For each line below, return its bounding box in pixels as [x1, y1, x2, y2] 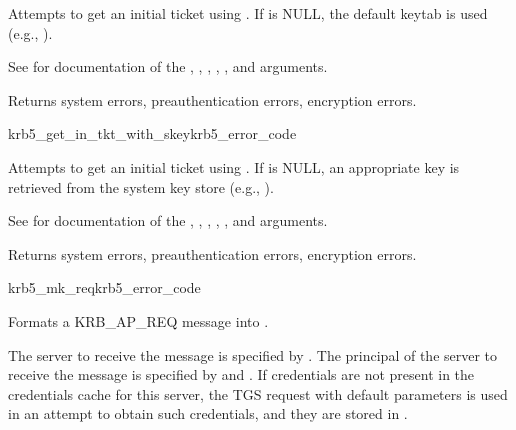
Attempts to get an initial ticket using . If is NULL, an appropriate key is [8, 156, 460, 177]
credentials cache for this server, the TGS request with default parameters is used [8, 383, 508, 404]
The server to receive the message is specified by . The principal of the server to [8, 344, 498, 365]
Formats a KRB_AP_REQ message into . [8, 310, 269, 331]
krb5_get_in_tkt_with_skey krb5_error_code [8, 123, 297, 144]
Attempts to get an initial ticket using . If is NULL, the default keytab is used [8, 3, 488, 23]
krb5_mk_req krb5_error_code [8, 277, 201, 298]
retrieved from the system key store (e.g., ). [8, 176, 274, 197]
